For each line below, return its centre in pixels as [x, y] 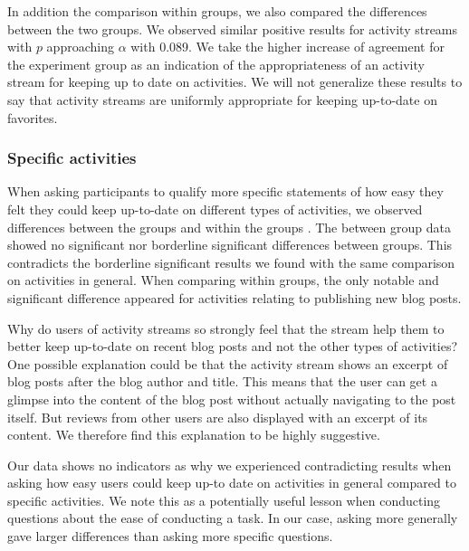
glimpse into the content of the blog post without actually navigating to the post [232, 399]
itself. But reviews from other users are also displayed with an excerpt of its [218, 417]
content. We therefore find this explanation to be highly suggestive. [194, 435]
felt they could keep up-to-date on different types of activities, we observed [215, 209]
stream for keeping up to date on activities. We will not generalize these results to [235, 82]
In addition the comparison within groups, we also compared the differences [217, 11]
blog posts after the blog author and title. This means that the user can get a [222, 381]
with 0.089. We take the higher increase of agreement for [287, 47]
